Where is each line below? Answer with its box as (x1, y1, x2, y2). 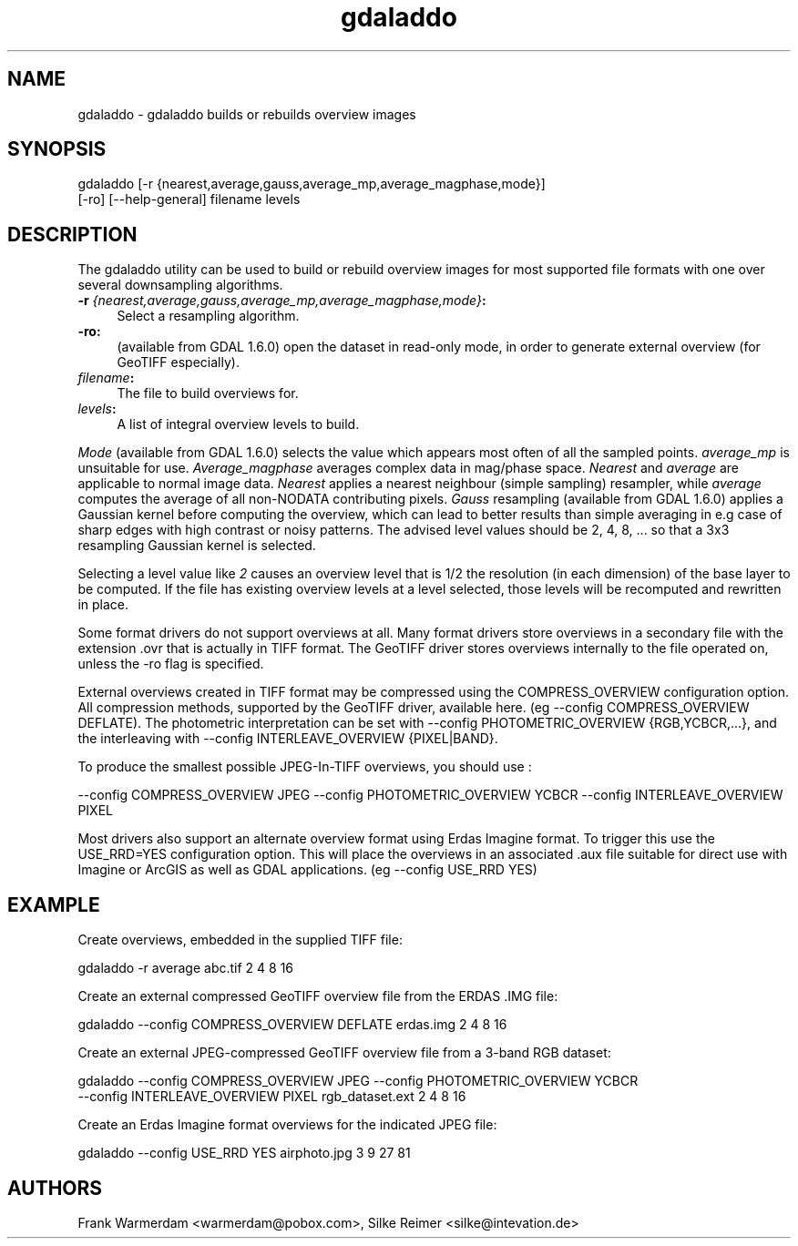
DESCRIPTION (7, 222, 138, 246)
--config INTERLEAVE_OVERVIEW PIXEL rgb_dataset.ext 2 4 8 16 (77, 1088, 466, 1105)
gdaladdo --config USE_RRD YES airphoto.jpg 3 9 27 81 (77, 1145, 411, 1161)
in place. (77, 597, 129, 613)
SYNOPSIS (7, 138, 107, 161)
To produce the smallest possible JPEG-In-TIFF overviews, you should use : (77, 759, 532, 775)
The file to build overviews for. (117, 385, 299, 402)
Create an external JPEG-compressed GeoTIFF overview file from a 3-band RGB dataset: (77, 1045, 611, 1061)
